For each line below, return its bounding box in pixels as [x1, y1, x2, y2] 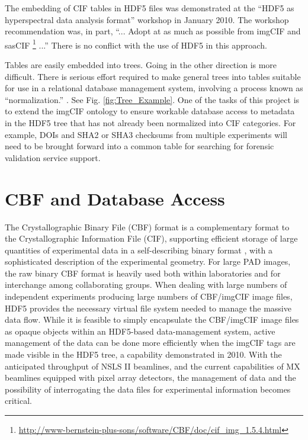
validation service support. [5, 151, 101, 163]
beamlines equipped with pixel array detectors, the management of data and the [5, 371, 296, 384]
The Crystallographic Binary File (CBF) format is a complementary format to [5, 220, 290, 233]
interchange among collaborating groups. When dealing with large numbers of [5, 278, 287, 291]
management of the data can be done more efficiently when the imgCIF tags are [5, 336, 296, 349]
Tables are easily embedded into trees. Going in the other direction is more [5, 59, 277, 71]
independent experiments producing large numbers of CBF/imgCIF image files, [5, 290, 293, 303]
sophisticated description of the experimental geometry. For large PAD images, [5, 255, 291, 268]
